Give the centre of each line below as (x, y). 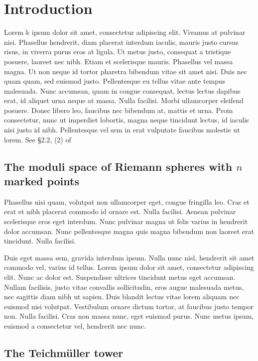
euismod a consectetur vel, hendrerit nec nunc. (75, 325)
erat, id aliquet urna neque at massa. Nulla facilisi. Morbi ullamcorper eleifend (124, 100)
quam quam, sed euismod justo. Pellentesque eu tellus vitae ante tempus (115, 81)
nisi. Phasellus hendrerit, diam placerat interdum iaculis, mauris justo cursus (121, 42)
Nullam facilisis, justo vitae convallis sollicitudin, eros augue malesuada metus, (124, 287)
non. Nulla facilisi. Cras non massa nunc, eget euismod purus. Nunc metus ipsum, (129, 316)
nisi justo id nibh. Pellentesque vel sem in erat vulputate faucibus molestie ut (122, 130)
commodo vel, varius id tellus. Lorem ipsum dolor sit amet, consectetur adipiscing (129, 267)
